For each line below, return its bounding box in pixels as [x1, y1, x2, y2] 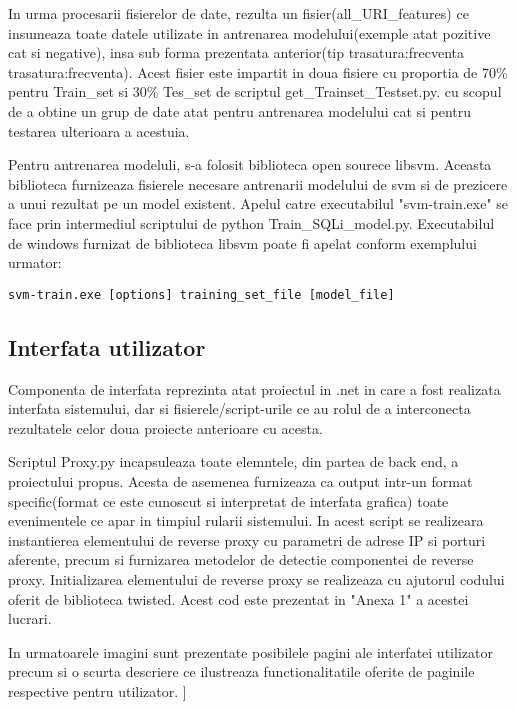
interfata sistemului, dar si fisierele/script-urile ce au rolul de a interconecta [8, 398, 471, 419]
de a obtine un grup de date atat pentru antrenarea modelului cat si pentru [8, 100, 472, 121]
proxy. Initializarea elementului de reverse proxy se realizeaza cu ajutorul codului [8, 568, 505, 589]
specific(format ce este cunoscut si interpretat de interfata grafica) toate [8, 490, 449, 511]
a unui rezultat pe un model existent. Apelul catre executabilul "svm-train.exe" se [8, 193, 509, 214]
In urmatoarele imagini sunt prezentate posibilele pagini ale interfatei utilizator [8, 641, 493, 662]
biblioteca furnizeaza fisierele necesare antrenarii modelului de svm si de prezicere [8, 173, 508, 194]
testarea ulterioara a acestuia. [8, 120, 190, 141]
